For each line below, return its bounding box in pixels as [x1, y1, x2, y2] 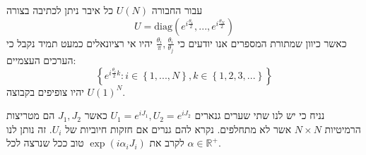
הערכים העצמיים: [6, 53, 76, 68]
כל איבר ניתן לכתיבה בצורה [6, 3, 114, 17]
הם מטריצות [6, 108, 55, 123]
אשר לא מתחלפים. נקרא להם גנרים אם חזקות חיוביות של [65, 121, 292, 136]
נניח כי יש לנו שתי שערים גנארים [194, 108, 325, 123]
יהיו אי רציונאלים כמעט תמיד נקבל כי [6, 35, 153, 50]
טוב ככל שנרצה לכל [6, 135, 84, 150]
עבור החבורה [151, 3, 203, 17]
